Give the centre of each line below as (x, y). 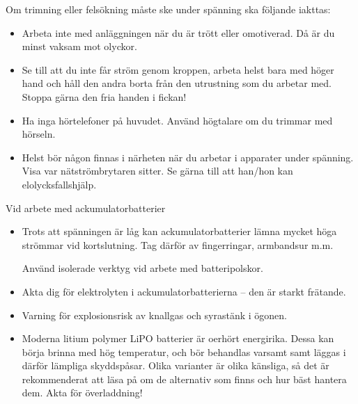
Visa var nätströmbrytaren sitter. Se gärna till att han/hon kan (157, 171)
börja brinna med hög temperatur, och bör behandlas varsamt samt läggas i (184, 352)
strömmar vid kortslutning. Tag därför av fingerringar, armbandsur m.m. (178, 244)
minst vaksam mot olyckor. (79, 46)
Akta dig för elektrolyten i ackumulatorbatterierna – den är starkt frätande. (184, 291)
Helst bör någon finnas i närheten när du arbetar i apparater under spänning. (188, 157)
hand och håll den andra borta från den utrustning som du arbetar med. (177, 83)
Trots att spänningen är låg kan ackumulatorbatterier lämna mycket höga (179, 231)
